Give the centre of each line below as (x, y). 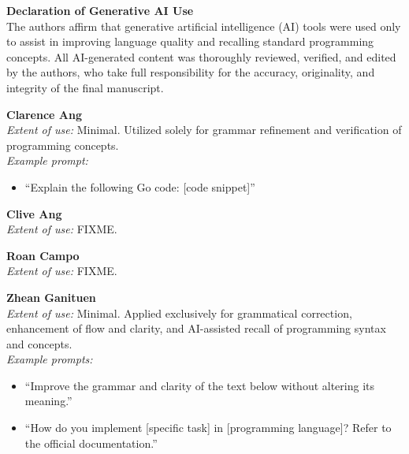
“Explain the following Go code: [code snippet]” (140, 186)
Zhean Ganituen (51, 297)
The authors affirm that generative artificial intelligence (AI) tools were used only (204, 26)
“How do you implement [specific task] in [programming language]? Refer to (208, 428)
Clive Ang (34, 213)
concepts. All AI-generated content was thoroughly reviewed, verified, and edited (201, 56)
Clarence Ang (44, 114)
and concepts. (39, 343)
